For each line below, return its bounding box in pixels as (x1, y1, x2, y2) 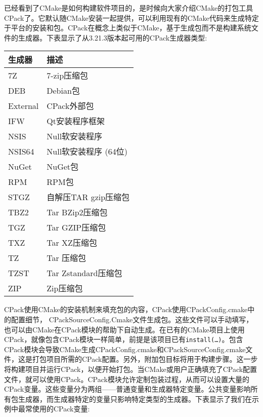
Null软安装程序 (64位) (47, 145, 127, 158)
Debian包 (47, 85, 80, 97)
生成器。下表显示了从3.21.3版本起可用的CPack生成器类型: (18, 32, 207, 43)
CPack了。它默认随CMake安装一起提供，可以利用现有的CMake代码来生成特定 (4, 12, 259, 23)
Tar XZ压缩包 (47, 237, 97, 249)
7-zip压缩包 (47, 69, 89, 82)
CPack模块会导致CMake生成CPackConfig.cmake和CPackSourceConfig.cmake (4, 344, 246, 354)
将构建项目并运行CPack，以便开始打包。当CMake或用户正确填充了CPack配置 (4, 364, 257, 374)
